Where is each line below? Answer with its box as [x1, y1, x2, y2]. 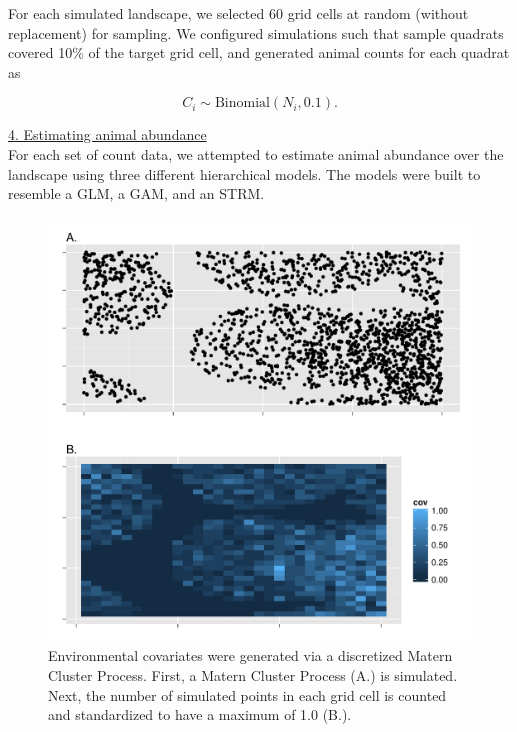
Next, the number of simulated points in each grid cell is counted [48, 684, 447, 705]
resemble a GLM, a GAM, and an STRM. [8, 183, 265, 204]
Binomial [214, 96, 270, 111]
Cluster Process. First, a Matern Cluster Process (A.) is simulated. [48, 664, 458, 685]
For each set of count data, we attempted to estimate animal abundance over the [8, 143, 504, 164]
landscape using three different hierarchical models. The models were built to [8, 163, 481, 184]
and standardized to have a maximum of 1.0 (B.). [48, 704, 352, 725]
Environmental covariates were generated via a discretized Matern [48, 645, 453, 666]
